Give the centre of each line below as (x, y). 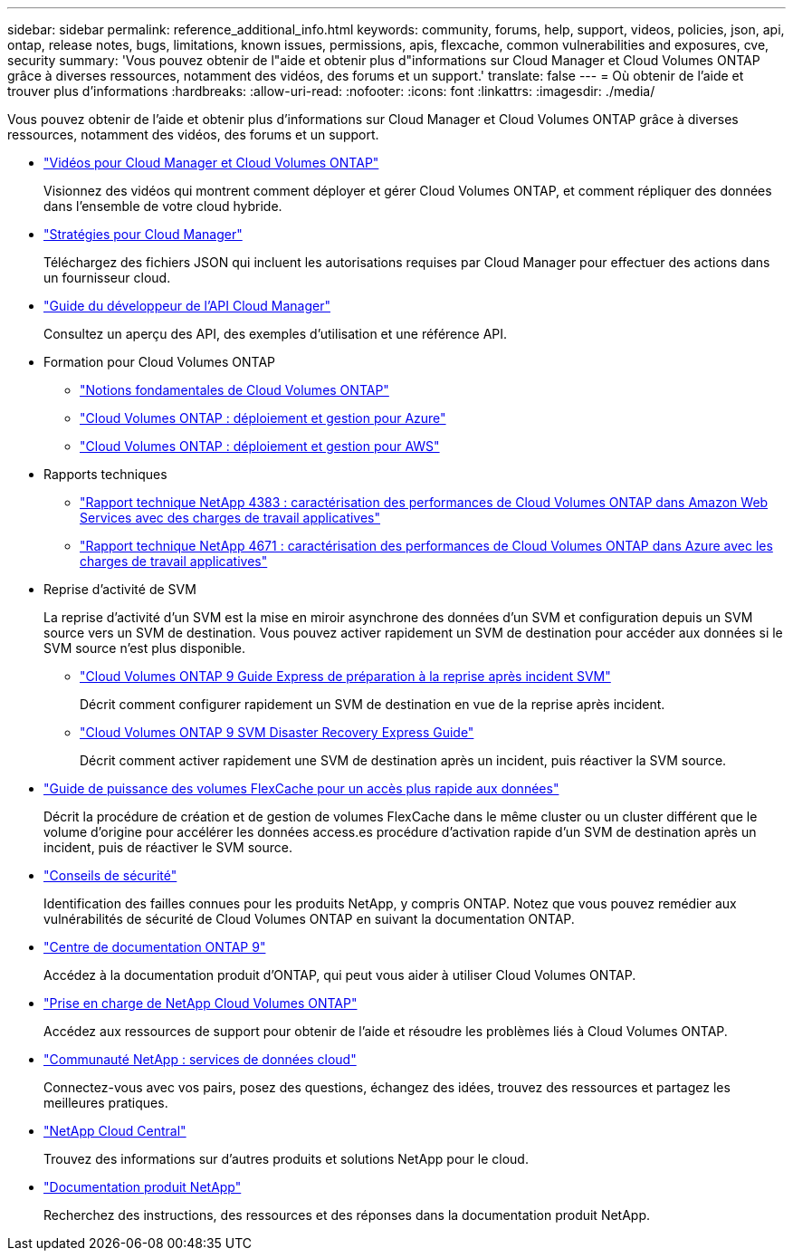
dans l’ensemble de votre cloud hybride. (163, 206)
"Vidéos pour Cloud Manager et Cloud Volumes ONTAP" (211, 163)
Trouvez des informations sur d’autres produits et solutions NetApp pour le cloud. (286, 1159)
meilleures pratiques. (106, 1103)
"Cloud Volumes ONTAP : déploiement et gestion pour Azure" (263, 418)
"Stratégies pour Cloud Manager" (143, 234)
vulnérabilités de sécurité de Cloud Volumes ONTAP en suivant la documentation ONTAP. (309, 919)
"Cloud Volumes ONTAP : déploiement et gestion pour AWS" (260, 446)
